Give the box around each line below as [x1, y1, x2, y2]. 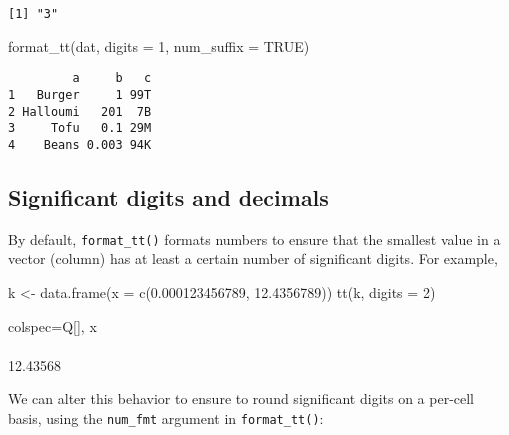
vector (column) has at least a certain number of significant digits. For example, [8, 248, 498, 269]
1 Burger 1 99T [8, 87, 152, 102]
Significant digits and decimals [8, 181, 329, 212]
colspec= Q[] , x [8, 315, 97, 336]
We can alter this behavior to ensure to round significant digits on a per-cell [8, 388, 475, 409]
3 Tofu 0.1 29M [8, 121, 152, 136]
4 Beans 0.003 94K [8, 137, 152, 152]
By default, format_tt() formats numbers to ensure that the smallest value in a [8, 228, 501, 249]
